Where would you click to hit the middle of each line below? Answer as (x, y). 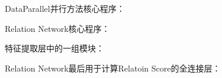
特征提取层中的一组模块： (54, 48)
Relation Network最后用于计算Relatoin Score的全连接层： (113, 68)
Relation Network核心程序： (57, 28)
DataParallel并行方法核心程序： (65, 8)
